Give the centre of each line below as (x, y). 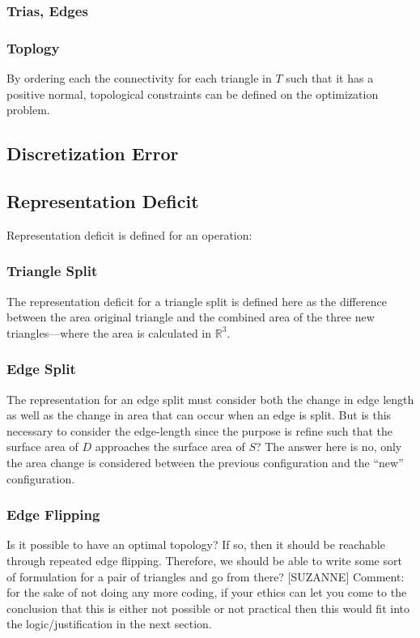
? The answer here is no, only (329, 447)
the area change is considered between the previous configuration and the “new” (205, 463)
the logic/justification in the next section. (109, 624)
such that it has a (330, 78)
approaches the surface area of (170, 447)
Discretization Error (93, 153)
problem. (28, 110)
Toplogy (33, 47)
